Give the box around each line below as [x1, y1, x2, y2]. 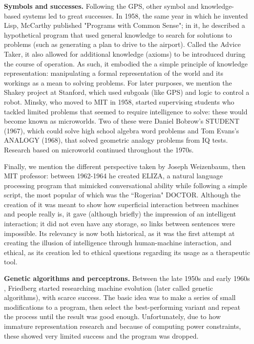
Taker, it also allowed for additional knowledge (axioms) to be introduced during [4, 48, 246, 59]
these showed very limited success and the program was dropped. [4, 330, 199, 341]
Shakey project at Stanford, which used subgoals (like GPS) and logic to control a [4, 87, 250, 97]
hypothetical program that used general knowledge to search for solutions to [4, 29, 232, 40]
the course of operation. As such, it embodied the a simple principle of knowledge [4, 58, 248, 68]
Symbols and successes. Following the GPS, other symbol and [4, 1, 199, 11]
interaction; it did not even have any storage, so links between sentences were [4, 218, 235, 229]
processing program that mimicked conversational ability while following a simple [4, 180, 247, 190]
